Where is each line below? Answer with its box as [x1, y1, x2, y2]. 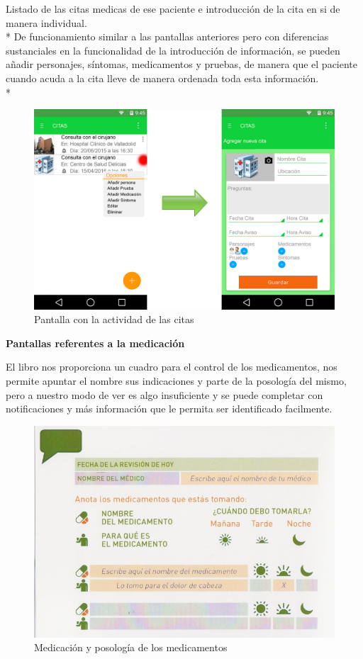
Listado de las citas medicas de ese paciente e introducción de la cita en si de [6, 1, 340, 16]
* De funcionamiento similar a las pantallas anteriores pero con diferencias [6, 29, 329, 44]
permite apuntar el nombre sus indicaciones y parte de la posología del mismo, [6, 373, 347, 388]
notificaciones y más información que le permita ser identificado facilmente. [6, 401, 333, 416]
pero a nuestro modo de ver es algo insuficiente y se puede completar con [6, 387, 323, 402]
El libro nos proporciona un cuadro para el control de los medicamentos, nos [6, 359, 337, 374]
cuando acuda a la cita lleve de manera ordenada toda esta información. [6, 70, 319, 85]
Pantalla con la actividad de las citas [34, 312, 194, 327]
